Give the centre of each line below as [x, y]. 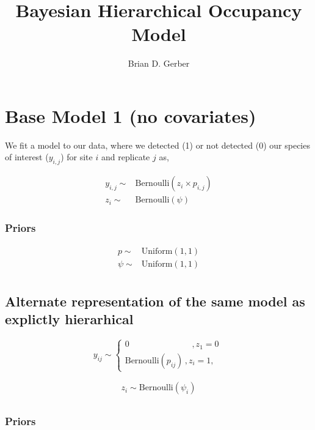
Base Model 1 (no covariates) [131, 115]
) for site [77, 157]
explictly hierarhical [69, 319]
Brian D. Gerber [159, 63]
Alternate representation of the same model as [155, 301]
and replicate [125, 157]
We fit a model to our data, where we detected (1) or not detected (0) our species [157, 145]
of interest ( [27, 157]
